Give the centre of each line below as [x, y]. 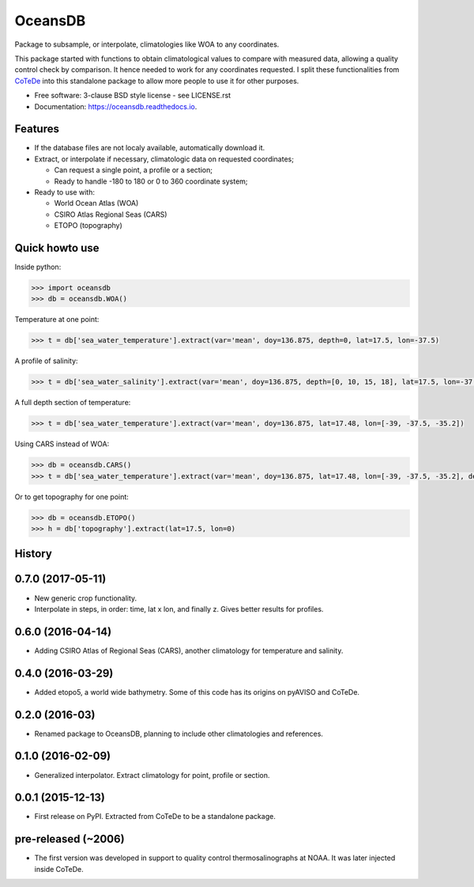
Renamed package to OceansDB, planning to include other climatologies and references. [179, 733]
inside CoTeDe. [59, 869]
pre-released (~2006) [70, 839]
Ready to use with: [64, 192]
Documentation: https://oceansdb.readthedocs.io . [116, 106]
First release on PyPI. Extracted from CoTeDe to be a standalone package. [155, 817]
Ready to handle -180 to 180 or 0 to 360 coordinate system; [151, 181]
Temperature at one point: [57, 320]
